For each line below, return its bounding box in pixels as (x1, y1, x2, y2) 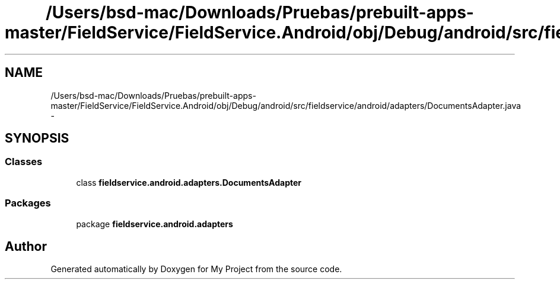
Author (5, 238, 47, 254)
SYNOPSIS (5, 131, 69, 146)
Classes (5, 156, 43, 168)
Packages (5, 197, 51, 209)
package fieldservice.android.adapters (76, 218, 233, 229)
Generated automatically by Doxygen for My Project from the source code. (50, 264, 342, 275)
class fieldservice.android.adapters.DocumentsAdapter (76, 177, 301, 188)
